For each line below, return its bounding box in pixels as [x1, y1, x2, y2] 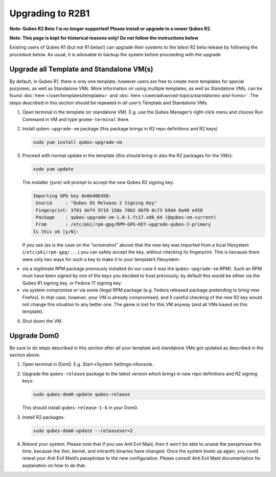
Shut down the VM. [22, 317, 63, 324]
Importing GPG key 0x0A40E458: [33, 193, 112, 199]
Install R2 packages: [22, 414, 65, 420]
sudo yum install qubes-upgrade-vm [33, 139, 122, 145]
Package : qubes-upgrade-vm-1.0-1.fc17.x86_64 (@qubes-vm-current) [36, 215, 217, 220]
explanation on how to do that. [22, 462, 86, 468]
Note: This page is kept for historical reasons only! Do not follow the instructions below [9, 35, 199, 41]
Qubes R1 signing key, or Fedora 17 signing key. [22, 280, 122, 286]
